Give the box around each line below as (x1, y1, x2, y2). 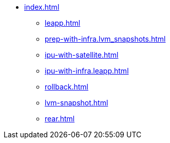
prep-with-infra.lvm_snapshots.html (45, 34, 166, 43)
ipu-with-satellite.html (45, 50, 119, 59)
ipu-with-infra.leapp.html (45, 66, 129, 75)
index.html (24, 3, 60, 11)
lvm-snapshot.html (45, 98, 108, 107)
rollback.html (45, 82, 89, 91)
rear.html (45, 114, 75, 123)
